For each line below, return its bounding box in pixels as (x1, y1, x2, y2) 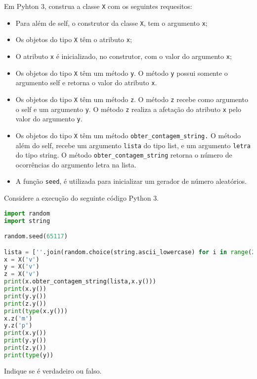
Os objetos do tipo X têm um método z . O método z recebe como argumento (15, 94, 248, 104)
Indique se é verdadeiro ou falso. (4, 365, 102, 376)
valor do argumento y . (15, 113, 83, 124)
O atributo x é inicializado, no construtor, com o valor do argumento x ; (15, 51, 232, 61)
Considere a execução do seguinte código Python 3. (4, 193, 159, 203)
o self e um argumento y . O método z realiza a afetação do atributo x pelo (15, 104, 241, 114)
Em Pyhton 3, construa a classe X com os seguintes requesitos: (4, 1, 192, 11)
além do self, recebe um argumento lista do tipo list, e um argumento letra (15, 140, 251, 150)
